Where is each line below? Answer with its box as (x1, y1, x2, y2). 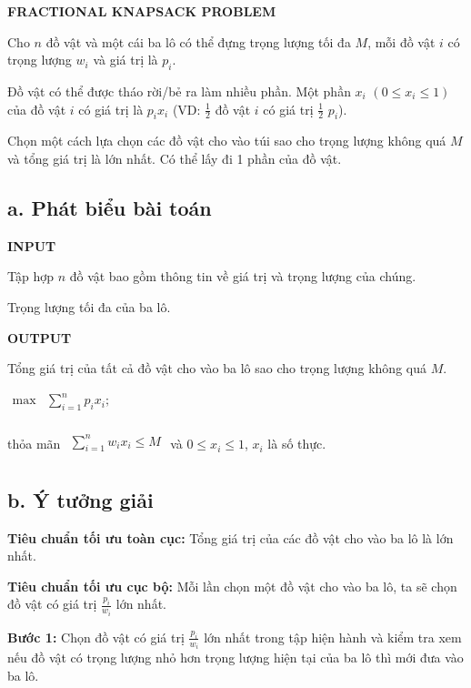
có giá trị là (78, 99, 144, 118)
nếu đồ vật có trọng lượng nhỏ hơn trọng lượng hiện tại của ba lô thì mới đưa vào (7, 648, 464, 667)
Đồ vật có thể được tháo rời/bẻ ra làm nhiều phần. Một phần (7, 81, 351, 100)
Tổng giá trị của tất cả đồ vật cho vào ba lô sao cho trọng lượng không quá (7, 359, 426, 378)
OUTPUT (7, 328, 72, 347)
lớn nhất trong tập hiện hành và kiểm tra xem (204, 627, 462, 646)
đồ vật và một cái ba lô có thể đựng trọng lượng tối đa (45, 32, 351, 51)
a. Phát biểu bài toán (7, 193, 212, 221)
